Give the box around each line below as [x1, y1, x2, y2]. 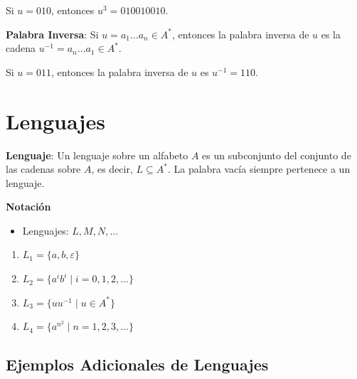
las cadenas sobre [6, 161, 81, 176]
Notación [6, 199, 51, 214]
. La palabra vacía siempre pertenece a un [167, 161, 351, 176]
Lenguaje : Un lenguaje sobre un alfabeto [6, 147, 188, 162]
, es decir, [91, 161, 133, 176]
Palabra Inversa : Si [6, 26, 99, 41]
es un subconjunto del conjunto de [202, 147, 351, 162]
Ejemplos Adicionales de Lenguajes [6, 353, 269, 375]
